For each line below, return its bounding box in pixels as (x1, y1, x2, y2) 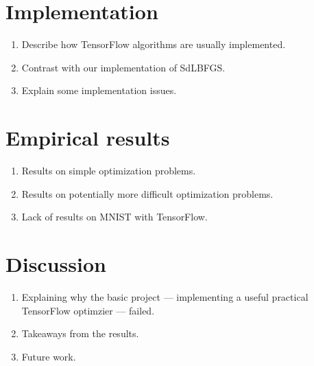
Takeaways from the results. (21, 326, 139, 341)
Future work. (21, 349, 76, 363)
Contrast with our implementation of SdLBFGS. (21, 60, 226, 74)
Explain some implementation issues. (21, 83, 177, 98)
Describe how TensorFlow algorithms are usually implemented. (21, 37, 286, 52)
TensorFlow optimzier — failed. (21, 303, 155, 317)
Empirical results (5, 124, 170, 152)
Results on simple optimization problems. (21, 163, 196, 178)
